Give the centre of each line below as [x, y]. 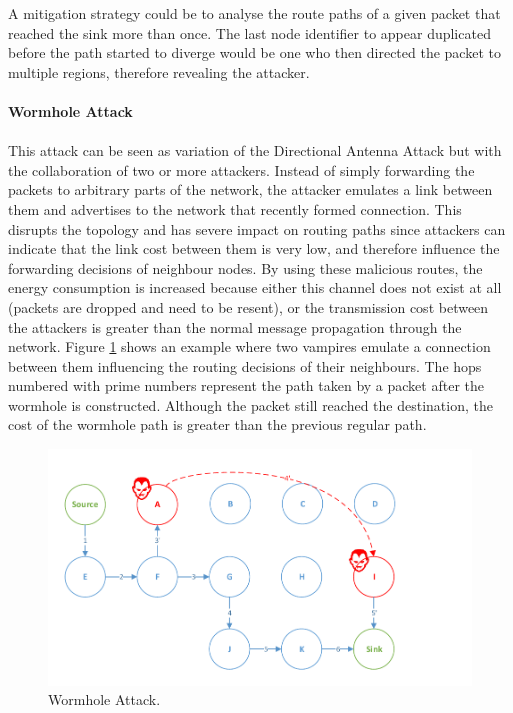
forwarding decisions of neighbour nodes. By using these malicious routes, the [245, 267]
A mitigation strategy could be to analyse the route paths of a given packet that [254, 13]
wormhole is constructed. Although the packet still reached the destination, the [250, 404]
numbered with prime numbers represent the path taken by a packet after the [246, 385]
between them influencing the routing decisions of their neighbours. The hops [245, 365]
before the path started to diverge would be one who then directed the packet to [254, 52]
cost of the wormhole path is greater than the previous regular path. [217, 424]
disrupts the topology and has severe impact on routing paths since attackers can [257, 228]
